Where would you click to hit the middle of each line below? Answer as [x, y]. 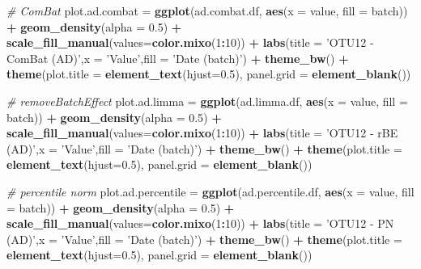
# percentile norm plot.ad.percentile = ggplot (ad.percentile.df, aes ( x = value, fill [210, 191]
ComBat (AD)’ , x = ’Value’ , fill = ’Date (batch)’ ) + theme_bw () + [178, 58]
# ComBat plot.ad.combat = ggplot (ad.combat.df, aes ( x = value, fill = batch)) [207, 11]
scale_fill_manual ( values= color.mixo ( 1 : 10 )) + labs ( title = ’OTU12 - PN [200, 223]
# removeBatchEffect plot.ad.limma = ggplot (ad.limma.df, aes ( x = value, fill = [207, 101]
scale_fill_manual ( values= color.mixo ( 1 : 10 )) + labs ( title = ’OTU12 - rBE [202, 133]
